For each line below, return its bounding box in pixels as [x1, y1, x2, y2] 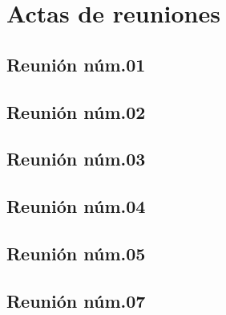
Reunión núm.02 [6, 99, 146, 124]
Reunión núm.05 [6, 240, 146, 265]
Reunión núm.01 [6, 51, 146, 76]
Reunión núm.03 [6, 146, 146, 171]
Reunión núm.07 [6, 288, 146, 313]
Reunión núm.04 [6, 194, 146, 219]
